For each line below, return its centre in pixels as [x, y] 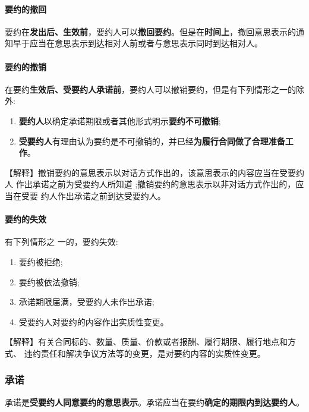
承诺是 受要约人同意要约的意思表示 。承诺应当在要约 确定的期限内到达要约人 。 [154, 402]
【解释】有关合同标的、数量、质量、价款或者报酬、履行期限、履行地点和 [146, 342]
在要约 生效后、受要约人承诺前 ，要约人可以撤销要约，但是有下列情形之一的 [150, 89]
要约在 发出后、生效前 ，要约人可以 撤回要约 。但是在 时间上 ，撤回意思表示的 [150, 31]
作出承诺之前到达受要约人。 [111, 195]
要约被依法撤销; [49, 282]
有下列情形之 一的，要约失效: [62, 242]
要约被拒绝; [41, 261]
